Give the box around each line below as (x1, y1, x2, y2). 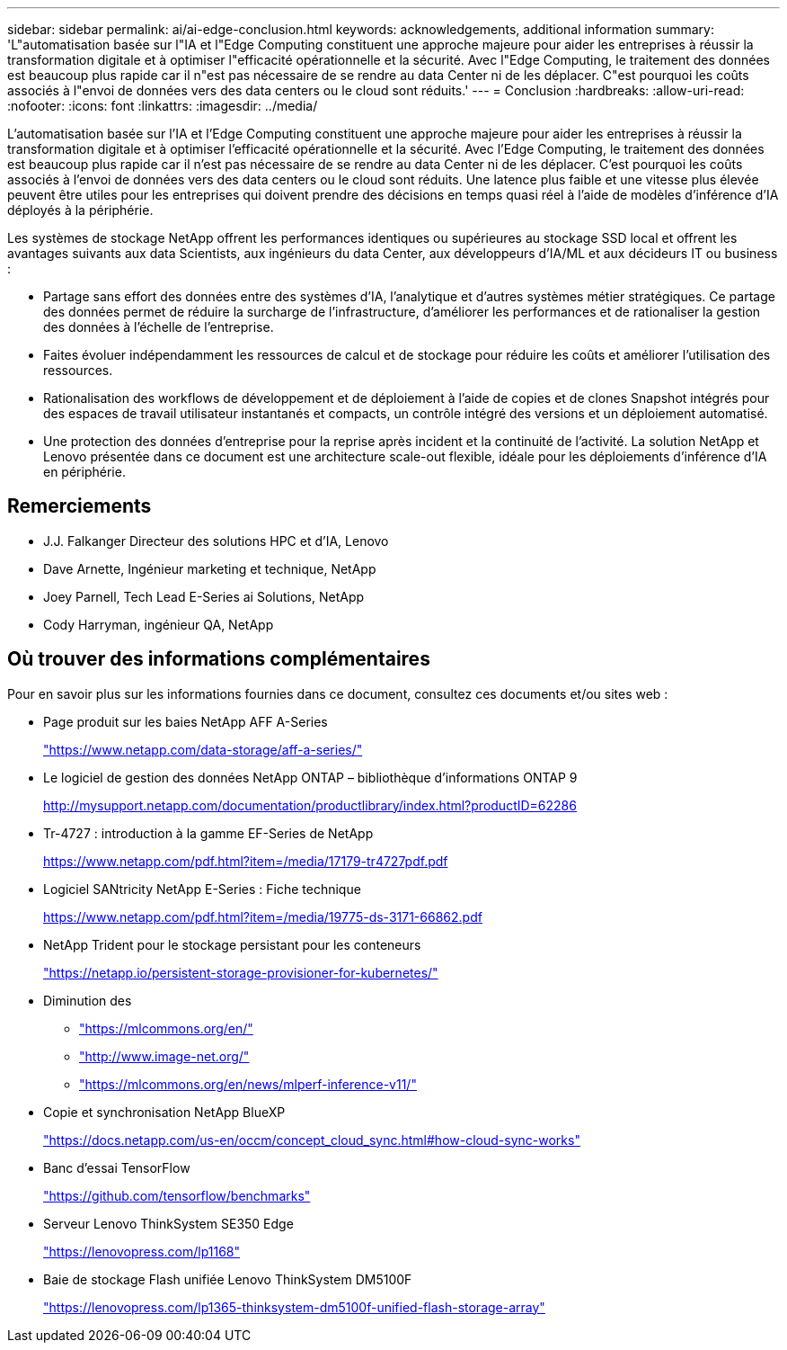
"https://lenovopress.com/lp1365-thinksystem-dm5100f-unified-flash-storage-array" (43, 1299, 545, 1315)
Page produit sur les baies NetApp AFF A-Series (43, 713, 328, 729)
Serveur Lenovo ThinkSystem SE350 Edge (43, 1215, 294, 1231)
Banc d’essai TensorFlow (43, 1159, 190, 1176)
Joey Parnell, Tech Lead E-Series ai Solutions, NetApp (43, 588, 365, 604)
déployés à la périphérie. (7, 202, 154, 218)
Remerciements (7, 495, 152, 518)
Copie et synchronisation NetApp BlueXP (43, 1104, 286, 1120)
